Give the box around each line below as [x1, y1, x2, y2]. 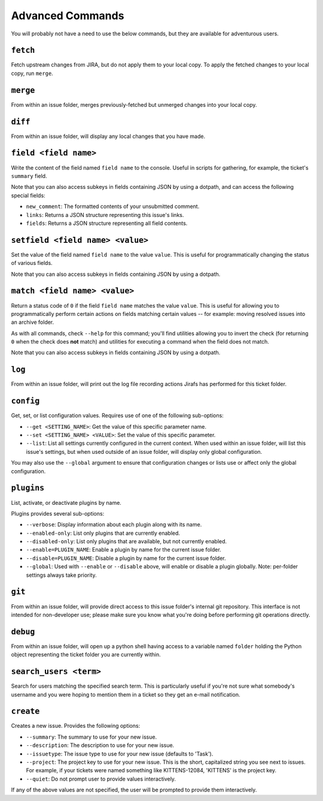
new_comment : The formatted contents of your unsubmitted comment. [26, 203, 200, 210]
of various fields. [11, 260, 53, 267]
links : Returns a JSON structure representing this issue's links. [26, 211, 184, 218]
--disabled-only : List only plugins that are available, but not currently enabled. [26, 538, 227, 545]
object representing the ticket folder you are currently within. [11, 651, 161, 658]
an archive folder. [11, 318, 54, 326]
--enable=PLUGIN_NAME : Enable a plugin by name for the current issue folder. [26, 546, 221, 553]
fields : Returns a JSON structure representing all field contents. [26, 219, 188, 227]
